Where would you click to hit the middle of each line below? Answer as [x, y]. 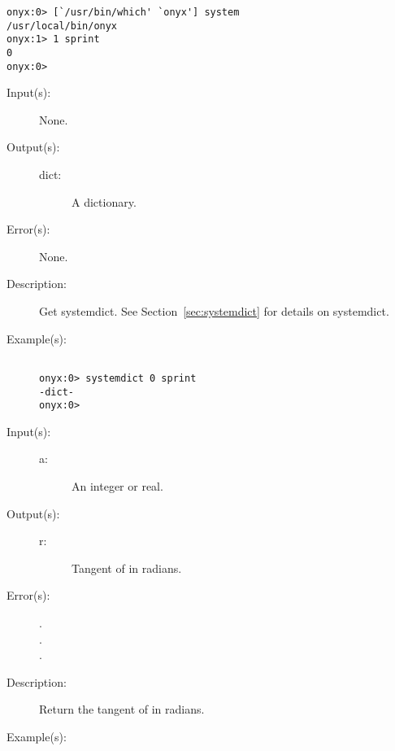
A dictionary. [104, 201]
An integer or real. [117, 486]
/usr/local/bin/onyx [62, 26]
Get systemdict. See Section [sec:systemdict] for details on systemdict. [214, 311]
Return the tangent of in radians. [122, 709]
